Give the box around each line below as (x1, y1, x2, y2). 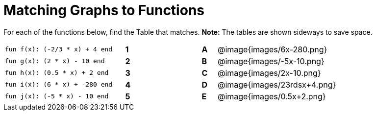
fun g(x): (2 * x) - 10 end (5, 57, 105, 65)
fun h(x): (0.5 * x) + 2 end (5, 69, 109, 77)
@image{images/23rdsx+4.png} (217, 79, 336, 90)
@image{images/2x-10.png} (217, 68, 321, 78)
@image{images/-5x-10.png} (217, 56, 325, 66)
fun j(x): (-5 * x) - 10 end (5, 92, 109, 100)
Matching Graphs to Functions (3, 2, 204, 19)
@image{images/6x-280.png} (217, 44, 327, 54)
